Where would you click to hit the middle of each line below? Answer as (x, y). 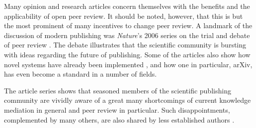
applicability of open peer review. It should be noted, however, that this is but (124, 16)
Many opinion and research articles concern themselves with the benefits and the (127, 6)
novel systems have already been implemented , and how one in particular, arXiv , (128, 64)
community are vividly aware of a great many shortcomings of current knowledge (128, 100)
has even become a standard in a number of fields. (81, 74)
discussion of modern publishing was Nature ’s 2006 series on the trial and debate (127, 35)
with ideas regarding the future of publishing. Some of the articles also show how (127, 54)
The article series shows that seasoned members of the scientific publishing (118, 90)
